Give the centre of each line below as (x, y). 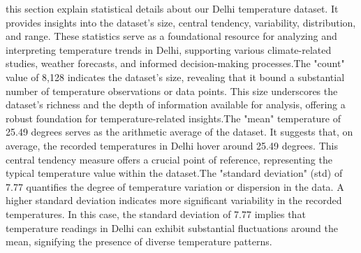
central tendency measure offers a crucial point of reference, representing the (169, 159)
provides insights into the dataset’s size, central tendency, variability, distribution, (181, 22)
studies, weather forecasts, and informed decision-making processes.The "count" (175, 63)
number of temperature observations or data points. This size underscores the (172, 91)
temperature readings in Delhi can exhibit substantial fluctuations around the (172, 227)
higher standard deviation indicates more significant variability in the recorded (174, 200)
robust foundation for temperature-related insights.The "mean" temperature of (174, 118)
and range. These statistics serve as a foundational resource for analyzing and (171, 36)
